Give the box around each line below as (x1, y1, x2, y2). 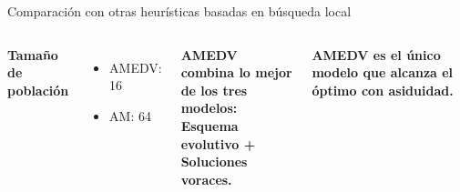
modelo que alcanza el (312, 63, 454, 82)
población (7, 80, 69, 99)
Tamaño (7, 45, 58, 64)
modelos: (180, 98, 238, 117)
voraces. (180, 169, 232, 188)
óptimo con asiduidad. (312, 80, 454, 99)
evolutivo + (180, 134, 256, 153)
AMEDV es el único (312, 45, 441, 64)
